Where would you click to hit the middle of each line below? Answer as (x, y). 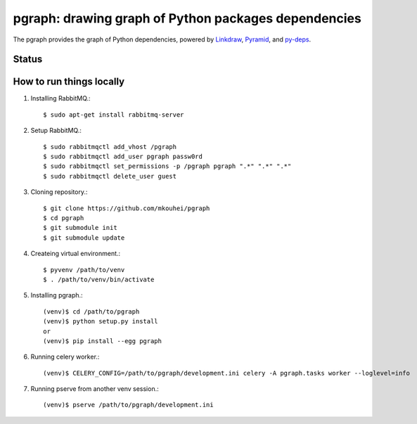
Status (28, 59)
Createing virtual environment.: (76, 254)
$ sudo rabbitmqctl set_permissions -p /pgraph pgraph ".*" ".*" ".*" (167, 166)
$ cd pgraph (64, 218)
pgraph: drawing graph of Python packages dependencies (187, 18)
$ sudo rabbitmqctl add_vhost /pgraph (110, 147)
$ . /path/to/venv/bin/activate (99, 279)
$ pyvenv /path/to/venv (84, 270)
